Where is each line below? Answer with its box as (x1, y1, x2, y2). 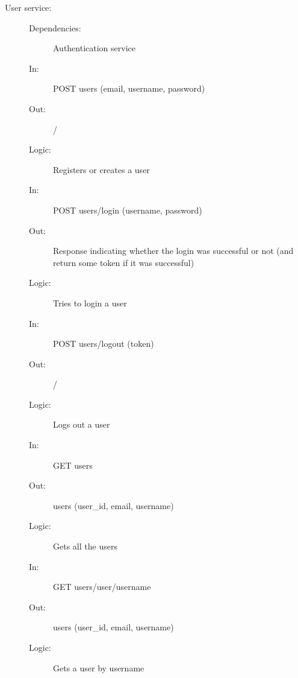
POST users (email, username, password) (53, 82, 205, 95)
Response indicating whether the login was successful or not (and (53, 244, 294, 257)
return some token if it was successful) (53, 256, 194, 268)
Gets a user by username (53, 661, 144, 674)
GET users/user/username (53, 580, 151, 593)
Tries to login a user (53, 296, 127, 309)
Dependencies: (29, 21, 81, 34)
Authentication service (53, 42, 136, 54)
